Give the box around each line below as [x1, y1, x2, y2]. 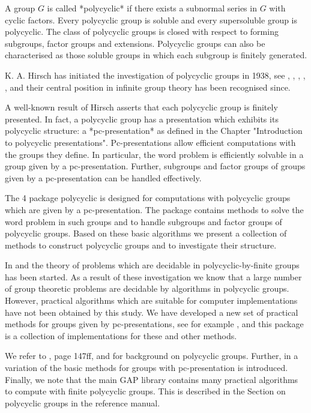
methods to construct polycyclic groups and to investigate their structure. [5, 238, 277, 251]
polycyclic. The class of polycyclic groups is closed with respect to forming [5, 25, 279, 38]
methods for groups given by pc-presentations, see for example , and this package [5, 318, 304, 330]
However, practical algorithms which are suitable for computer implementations [5, 294, 298, 307]
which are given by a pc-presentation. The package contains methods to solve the [5, 203, 304, 216]
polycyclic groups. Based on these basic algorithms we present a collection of [5, 227, 287, 240]
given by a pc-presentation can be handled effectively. [5, 171, 202, 184]
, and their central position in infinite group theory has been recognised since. [5, 80, 291, 93]
